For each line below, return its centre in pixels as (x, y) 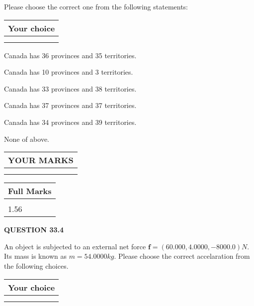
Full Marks (30, 191)
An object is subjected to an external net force (75, 246)
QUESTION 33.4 (34, 230)
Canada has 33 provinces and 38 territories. (70, 88)
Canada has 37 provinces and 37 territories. (70, 105)
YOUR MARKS (41, 160)
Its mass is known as (35, 256)
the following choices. (36, 265)
